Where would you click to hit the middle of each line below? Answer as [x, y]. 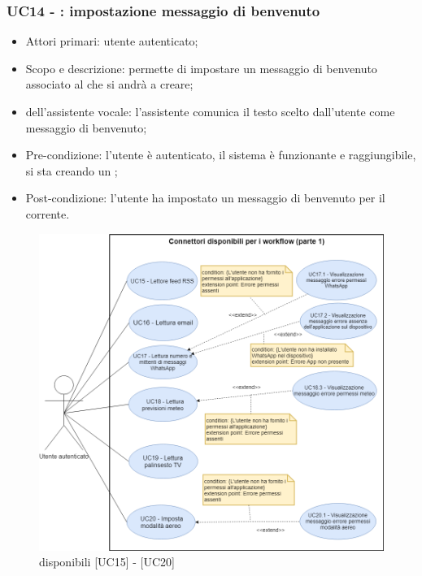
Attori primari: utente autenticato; [112, 41]
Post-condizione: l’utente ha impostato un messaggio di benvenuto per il [205, 198]
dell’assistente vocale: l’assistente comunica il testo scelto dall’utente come [210, 111]
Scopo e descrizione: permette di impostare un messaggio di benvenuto [201, 68]
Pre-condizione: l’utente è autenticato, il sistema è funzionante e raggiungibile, [221, 155]
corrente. [48, 213]
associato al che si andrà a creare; [109, 84]
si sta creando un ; [72, 170]
